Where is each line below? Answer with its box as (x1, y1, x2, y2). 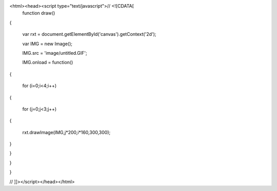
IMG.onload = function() (22, 59, 73, 66)
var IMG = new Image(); (22, 40, 73, 47)
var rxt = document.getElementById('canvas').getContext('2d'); (22, 31, 156, 37)
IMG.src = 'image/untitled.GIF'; (22, 50, 87, 56)
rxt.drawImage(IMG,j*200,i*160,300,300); (22, 129, 111, 135)
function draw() (22, 10, 55, 16)
